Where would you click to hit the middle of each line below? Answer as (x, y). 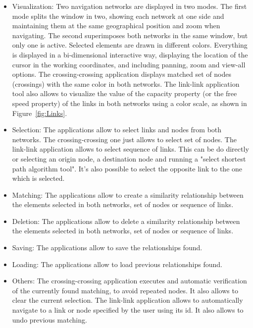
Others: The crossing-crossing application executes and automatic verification (129, 281)
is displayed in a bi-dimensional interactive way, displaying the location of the (130, 54)
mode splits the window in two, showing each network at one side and (118, 16)
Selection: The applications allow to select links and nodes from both (117, 130)
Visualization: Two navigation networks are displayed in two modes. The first (129, 6)
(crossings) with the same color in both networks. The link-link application (126, 83)
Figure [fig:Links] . (40, 113)
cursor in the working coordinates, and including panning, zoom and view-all (129, 64)
